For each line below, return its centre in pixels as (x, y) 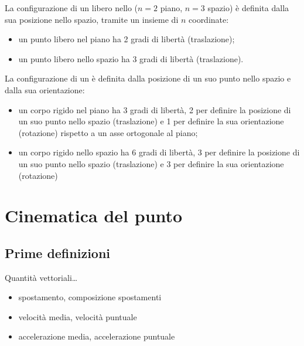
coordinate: (209, 19)
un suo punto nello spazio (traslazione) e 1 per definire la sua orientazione (151, 121)
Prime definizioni (58, 252)
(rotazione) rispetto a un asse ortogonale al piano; (108, 132)
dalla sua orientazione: (45, 89)
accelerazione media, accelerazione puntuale (97, 336)
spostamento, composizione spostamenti (90, 297)
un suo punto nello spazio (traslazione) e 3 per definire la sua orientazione (151, 163)
